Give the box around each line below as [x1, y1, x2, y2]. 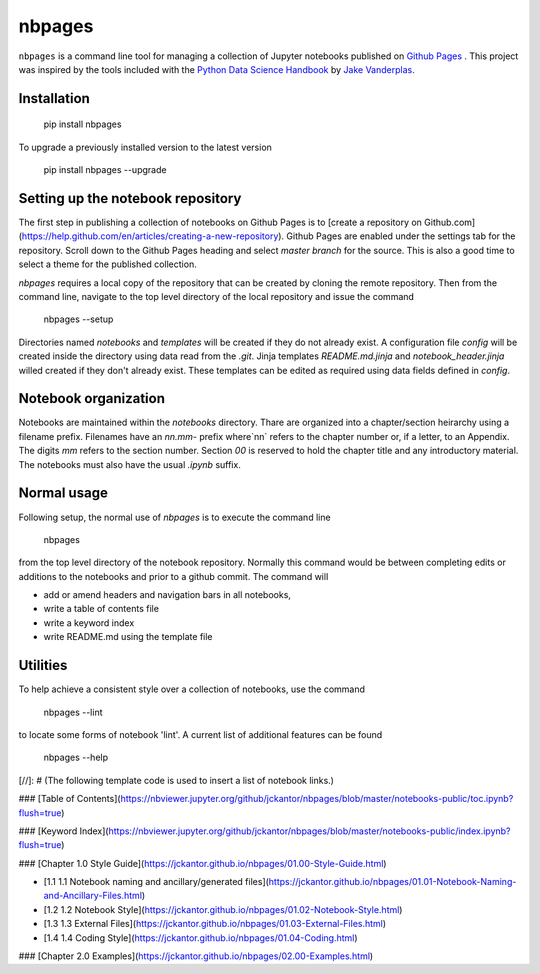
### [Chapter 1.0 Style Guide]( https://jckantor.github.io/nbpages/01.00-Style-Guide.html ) [18, 857, 387, 869]
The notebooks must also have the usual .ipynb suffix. [18, 458, 242, 470]
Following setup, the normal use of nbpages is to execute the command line [18, 511, 331, 523]
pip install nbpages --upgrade [43, 164, 167, 176]
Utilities [18, 657, 68, 674]
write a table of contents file [43, 603, 160, 615]
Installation [18, 90, 90, 107]
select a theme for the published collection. [18, 258, 197, 270]
